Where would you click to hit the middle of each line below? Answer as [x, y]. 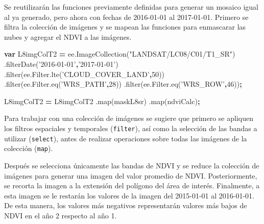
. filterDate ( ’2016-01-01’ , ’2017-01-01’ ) [61, 64]
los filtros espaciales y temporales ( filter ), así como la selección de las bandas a [131, 128]
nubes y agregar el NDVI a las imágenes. [68, 36]
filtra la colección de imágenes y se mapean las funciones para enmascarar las [125, 27]
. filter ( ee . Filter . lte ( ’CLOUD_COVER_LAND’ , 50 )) [85, 74]
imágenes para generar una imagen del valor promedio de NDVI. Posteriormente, [131, 175]
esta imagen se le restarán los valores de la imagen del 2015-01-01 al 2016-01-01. [129, 195]
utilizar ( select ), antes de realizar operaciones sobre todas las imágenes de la [126, 138]
